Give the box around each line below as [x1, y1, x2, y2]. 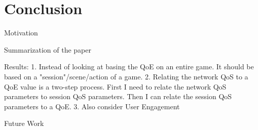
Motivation [4, 27, 38, 38]
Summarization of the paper [4, 44, 91, 55]
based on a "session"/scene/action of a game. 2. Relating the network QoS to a [4, 71, 248, 81]
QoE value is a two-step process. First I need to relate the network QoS [4, 81, 227, 92]
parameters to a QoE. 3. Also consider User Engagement [4, 101, 180, 111]
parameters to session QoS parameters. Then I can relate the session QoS [4, 91, 232, 102]
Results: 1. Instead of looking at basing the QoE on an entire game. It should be [4, 61, 254, 72]
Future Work [4, 118, 44, 128]
